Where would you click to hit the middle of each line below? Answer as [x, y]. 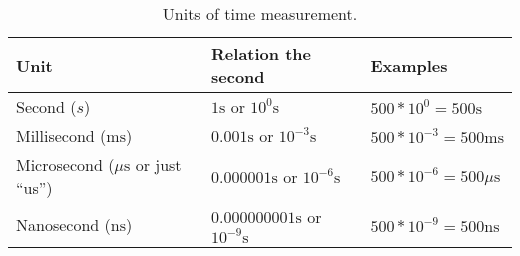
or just [158, 164]
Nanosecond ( [63, 224]
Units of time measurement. [260, 13]
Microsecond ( [65, 164]
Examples [409, 65]
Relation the [261, 53]
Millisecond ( [61, 135]
